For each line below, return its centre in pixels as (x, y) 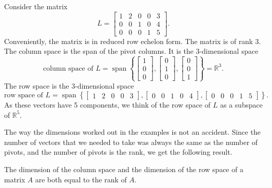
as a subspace (241, 105)
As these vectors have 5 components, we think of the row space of (108, 105)
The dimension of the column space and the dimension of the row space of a (124, 169)
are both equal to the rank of (81, 179)
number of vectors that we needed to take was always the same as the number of (131, 142)
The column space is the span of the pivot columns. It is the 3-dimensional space (131, 51)
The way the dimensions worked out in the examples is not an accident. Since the (132, 132)
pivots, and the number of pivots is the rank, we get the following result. (118, 152)
